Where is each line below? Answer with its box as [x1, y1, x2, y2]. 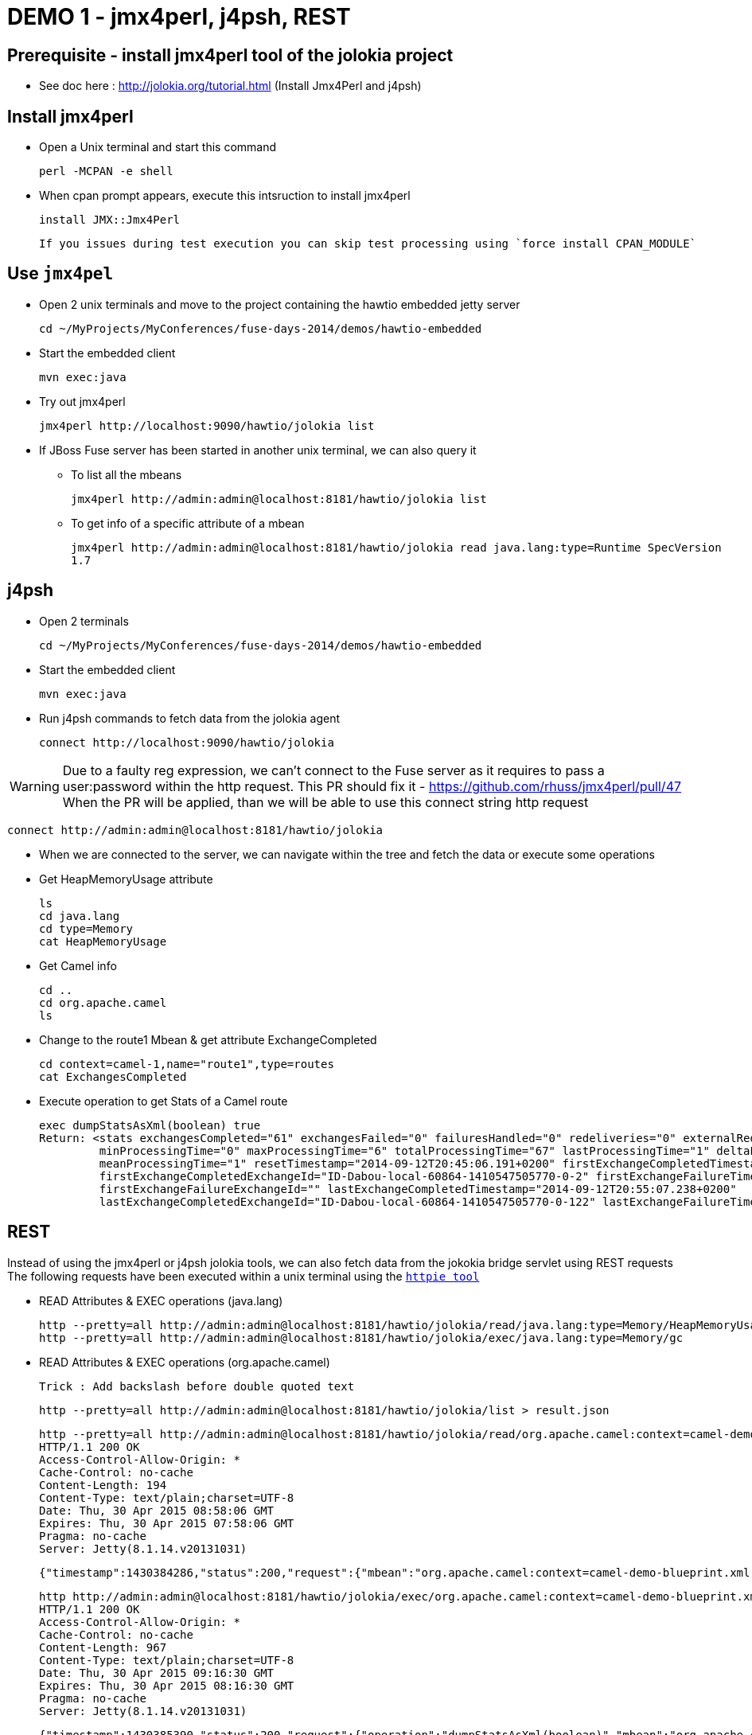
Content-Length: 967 [39, 1640, 167, 1654]
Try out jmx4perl [39, 394, 126, 408]
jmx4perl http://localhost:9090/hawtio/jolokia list [39, 419, 375, 432]
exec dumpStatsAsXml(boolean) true [39, 1118, 261, 1132]
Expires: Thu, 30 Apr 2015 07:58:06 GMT [39, 1516, 294, 1530]
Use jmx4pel [7, 263, 114, 284]
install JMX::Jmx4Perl [39, 213, 181, 227]
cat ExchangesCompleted [39, 1070, 187, 1083]
